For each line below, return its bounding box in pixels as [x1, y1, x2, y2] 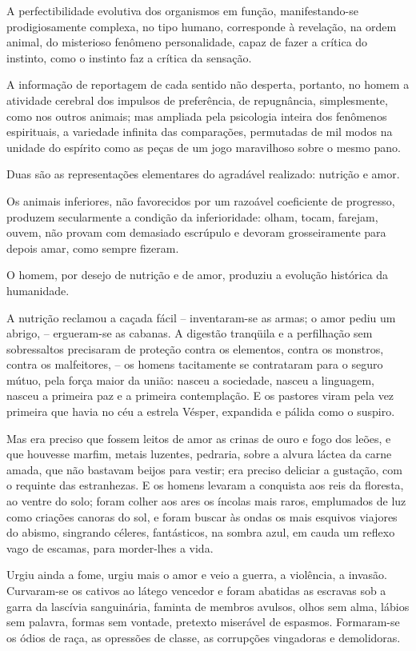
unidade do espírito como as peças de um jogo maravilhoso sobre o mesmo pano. [6, 138, 401, 155]
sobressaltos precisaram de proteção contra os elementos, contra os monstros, [6, 340, 384, 357]
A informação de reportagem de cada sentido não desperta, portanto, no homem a [6, 76, 410, 93]
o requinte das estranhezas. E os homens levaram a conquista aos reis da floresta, [6, 477, 404, 493]
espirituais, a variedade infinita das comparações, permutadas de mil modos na [6, 123, 393, 140]
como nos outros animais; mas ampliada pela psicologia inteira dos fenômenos [6, 107, 387, 124]
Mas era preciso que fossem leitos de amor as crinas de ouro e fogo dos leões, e [6, 429, 391, 446]
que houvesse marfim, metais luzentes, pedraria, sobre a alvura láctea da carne [6, 445, 392, 462]
